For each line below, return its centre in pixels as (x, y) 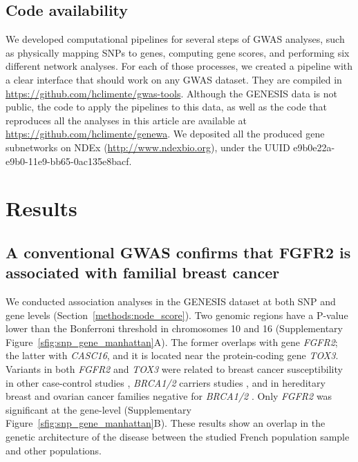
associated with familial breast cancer (143, 272)
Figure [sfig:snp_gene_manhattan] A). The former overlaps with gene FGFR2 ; (172, 341)
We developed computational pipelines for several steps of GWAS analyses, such (175, 39)
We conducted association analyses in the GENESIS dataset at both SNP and (171, 301)
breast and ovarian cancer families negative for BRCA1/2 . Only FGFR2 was (169, 396)
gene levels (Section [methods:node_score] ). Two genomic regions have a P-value (177, 315)
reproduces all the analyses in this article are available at (126, 120)
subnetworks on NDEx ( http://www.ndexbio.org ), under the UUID (148, 147)
